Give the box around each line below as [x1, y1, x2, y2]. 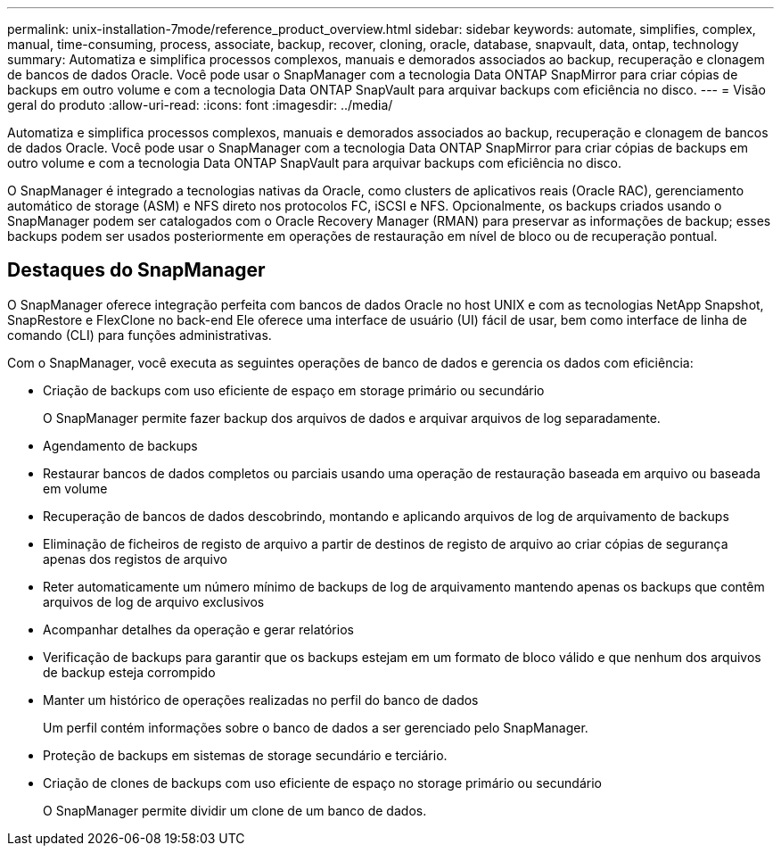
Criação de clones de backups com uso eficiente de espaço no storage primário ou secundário [43, 774, 602, 791]
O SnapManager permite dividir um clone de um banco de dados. [43, 802, 427, 818]
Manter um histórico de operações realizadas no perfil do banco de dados [43, 692, 479, 708]
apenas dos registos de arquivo [43, 551, 227, 567]
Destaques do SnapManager [7, 259, 266, 282]
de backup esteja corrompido [43, 664, 216, 680]
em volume [43, 480, 108, 496]
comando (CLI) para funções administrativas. [7, 327, 272, 343]
